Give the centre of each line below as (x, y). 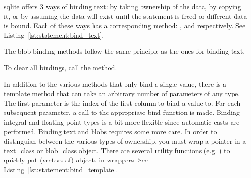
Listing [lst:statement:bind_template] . (61, 169)
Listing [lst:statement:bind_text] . (54, 35)
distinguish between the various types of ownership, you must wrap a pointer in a (125, 141)
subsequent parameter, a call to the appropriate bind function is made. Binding (122, 112)
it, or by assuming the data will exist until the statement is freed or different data (125, 16)
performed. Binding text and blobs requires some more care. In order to (110, 131)
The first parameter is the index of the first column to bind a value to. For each (122, 103)
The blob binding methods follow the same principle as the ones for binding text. (125, 51)
